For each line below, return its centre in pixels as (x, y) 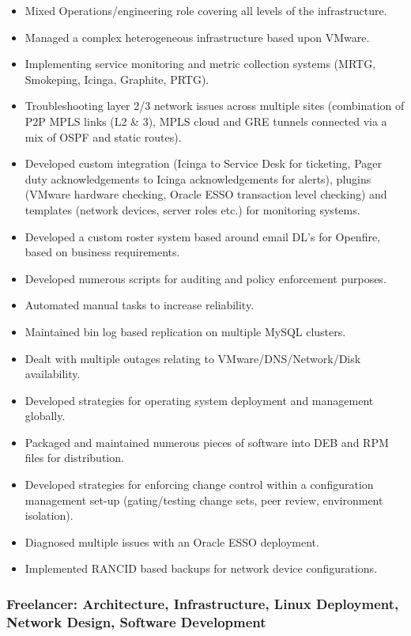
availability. (53, 374)
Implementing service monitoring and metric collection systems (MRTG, (200, 64)
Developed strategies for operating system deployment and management (199, 400)
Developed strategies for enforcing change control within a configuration (199, 485)
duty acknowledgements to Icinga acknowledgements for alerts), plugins (198, 178)
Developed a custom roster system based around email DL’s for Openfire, (203, 236)
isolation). (49, 515)
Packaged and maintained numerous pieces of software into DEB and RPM (207, 442)
